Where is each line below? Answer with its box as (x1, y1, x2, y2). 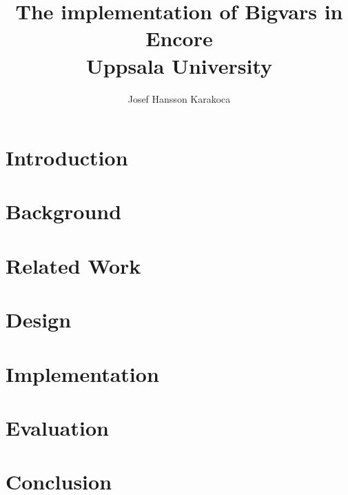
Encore (145, 24, 213, 52)
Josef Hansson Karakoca (127, 91, 231, 105)
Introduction (6, 143, 128, 172)
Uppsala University (85, 51, 273, 79)
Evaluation (6, 413, 109, 441)
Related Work (6, 251, 141, 279)
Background (6, 197, 122, 225)
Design (6, 305, 72, 334)
